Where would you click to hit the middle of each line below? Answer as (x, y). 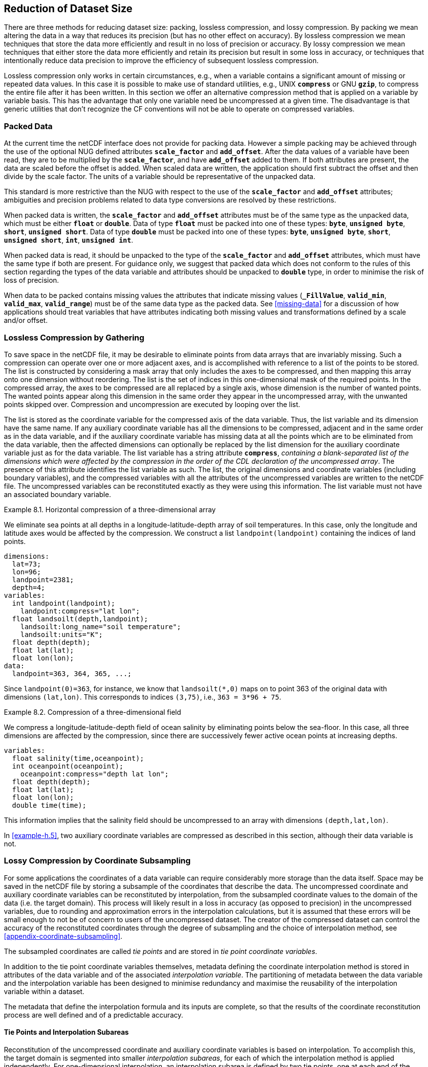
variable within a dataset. (44, 991)
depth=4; (29, 587)
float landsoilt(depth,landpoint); (80, 619)
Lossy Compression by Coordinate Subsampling (97, 861)
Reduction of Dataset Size (68, 9)
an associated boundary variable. (58, 494)
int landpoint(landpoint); (64, 603)
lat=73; (26, 564)
